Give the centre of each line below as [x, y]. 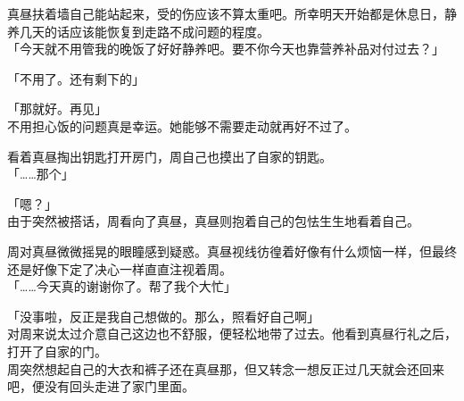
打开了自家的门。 [57, 351]
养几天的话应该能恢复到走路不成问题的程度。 [138, 31]
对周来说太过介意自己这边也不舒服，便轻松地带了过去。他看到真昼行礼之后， [232, 334]
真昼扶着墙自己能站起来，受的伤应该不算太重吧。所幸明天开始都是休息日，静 [232, 13]
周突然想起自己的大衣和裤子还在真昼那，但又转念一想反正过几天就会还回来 [226, 368]
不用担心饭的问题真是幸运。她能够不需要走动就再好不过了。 [182, 125]
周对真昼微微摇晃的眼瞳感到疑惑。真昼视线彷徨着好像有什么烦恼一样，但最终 [232, 251]
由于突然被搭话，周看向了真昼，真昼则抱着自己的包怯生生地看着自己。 [213, 221]
